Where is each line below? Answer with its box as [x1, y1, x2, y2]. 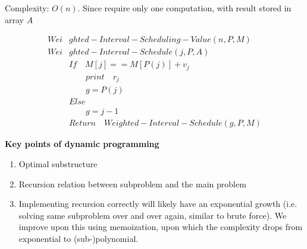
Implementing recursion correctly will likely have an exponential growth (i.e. [18, 197, 297, 210]
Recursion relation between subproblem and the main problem [18, 177, 246, 190]
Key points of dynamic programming [5, 138, 159, 150]
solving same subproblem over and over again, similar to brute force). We [18, 209, 287, 221]
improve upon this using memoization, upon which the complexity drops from [18, 221, 303, 233]
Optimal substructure [18, 157, 98, 170]
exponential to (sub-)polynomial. [18, 232, 139, 244]
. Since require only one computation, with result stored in [77, 2, 292, 14]
